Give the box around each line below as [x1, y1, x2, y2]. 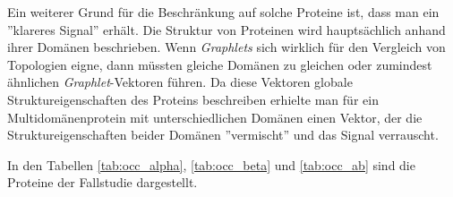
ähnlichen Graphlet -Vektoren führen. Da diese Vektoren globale [7, 73, 353, 91]
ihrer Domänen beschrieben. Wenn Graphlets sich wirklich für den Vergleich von [7, 38, 446, 56]
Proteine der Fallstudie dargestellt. [7, 173, 198, 192]
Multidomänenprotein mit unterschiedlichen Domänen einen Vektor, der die [7, 107, 423, 126]
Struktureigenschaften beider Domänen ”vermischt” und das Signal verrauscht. [7, 125, 439, 144]
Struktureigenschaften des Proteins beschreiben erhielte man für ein [7, 90, 379, 108]
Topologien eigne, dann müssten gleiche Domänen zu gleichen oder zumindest [7, 55, 432, 73]
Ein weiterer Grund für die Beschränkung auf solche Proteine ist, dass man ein [7, 3, 440, 21]
